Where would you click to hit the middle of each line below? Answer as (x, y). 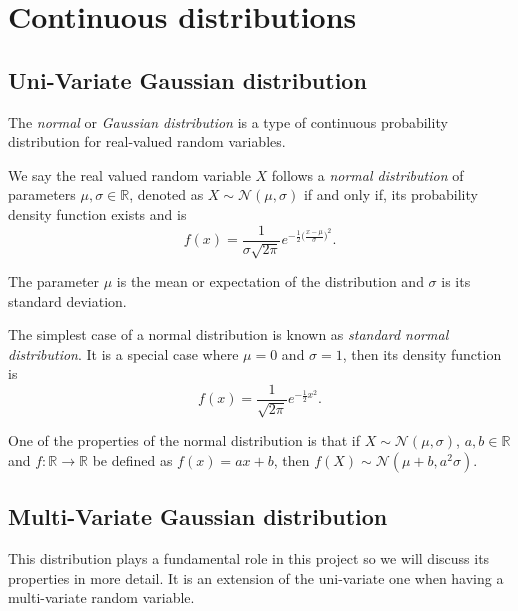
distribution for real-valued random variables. (147, 141)
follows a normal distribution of (367, 174)
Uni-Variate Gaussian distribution (187, 79)
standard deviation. (67, 300)
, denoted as (166, 194)
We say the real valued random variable (129, 174)
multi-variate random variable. (101, 597)
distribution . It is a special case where (123, 353)
